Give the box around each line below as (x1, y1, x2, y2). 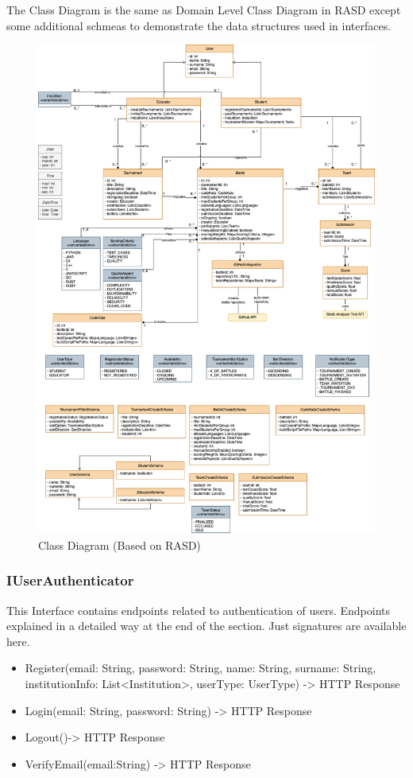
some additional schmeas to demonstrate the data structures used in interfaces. (6, 17, 392, 33)
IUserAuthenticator (6, 570, 134, 590)
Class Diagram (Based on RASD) (38, 536, 201, 553)
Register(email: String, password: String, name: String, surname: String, (25, 659, 376, 676)
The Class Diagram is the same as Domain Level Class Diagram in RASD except (6, 2, 401, 18)
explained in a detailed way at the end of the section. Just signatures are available (6, 617, 407, 634)
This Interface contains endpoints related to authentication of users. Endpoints (6, 601, 391, 618)
